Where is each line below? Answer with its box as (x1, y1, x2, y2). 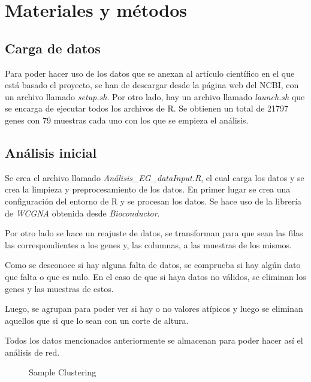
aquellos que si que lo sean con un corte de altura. (5, 314, 189, 326)
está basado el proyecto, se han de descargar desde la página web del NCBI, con (5, 79, 299, 91)
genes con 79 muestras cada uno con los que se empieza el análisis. (5, 113, 249, 126)
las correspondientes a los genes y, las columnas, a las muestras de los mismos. (5, 238, 292, 251)
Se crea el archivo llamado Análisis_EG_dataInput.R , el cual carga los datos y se (5, 171, 304, 184)
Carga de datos (5, 38, 101, 57)
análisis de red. (5, 345, 60, 358)
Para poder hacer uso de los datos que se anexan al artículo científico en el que (5, 67, 295, 79)
